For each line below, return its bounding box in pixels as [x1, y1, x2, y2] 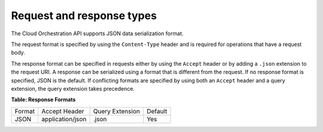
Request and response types [11, 9, 157, 22]
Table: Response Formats [11, 96, 76, 103]
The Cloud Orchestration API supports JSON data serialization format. [11, 30, 184, 37]
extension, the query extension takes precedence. [11, 85, 135, 92]
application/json [41, 115, 87, 123]
